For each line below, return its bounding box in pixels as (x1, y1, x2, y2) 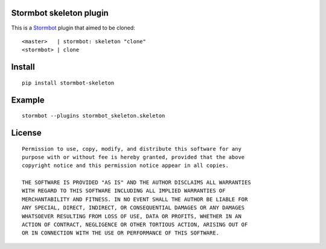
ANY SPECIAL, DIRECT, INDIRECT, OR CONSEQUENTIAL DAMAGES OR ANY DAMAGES (22, 204, 245, 211)
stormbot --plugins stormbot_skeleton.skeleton (22, 112, 165, 119)
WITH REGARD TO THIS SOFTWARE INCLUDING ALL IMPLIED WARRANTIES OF (22, 188, 226, 194)
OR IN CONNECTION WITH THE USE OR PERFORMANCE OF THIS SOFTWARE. (22, 230, 220, 236)
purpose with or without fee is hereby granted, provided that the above (22, 154, 245, 160)
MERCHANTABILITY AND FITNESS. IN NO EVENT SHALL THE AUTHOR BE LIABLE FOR (22, 196, 248, 203)
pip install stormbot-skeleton (22, 79, 115, 86)
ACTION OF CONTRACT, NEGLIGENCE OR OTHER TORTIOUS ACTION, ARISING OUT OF (22, 221, 248, 229)
